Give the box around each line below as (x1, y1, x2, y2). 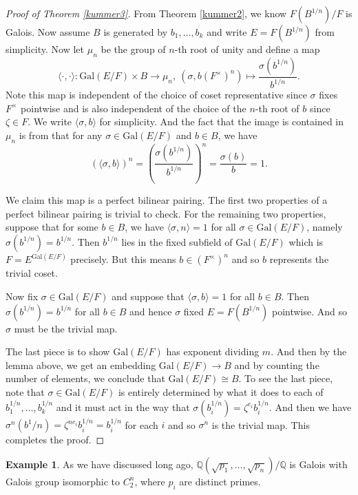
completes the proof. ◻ (6, 432, 105, 447)
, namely (306, 220, 343, 234)
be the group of (101, 42, 166, 56)
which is (288, 234, 324, 249)
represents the (269, 252, 329, 266)
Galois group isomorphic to (6, 474, 120, 488)
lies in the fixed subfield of (121, 234, 233, 249)
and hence (129, 304, 172, 318)
